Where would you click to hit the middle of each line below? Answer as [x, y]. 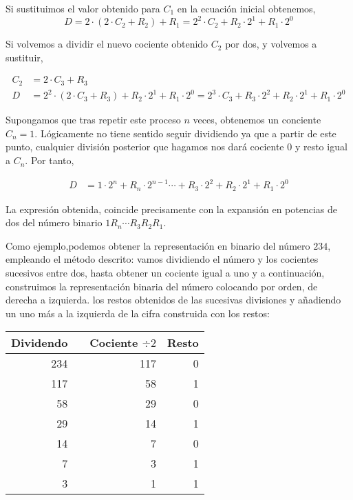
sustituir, [24, 57]
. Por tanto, [50, 160]
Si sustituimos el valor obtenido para [83, 8]
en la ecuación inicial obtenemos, [246, 8]
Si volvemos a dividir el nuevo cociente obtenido [107, 44]
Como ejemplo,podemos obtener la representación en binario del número [158, 245]
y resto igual [321, 147]
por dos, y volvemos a [271, 44]
